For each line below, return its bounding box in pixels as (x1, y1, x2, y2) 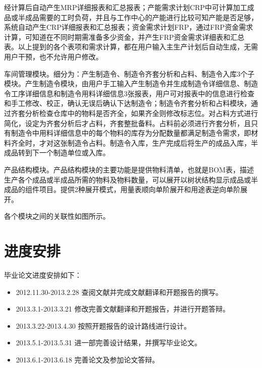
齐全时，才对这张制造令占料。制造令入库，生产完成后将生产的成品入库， (11, 137, 251, 148)
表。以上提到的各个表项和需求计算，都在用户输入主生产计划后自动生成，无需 (4, 41, 258, 52)
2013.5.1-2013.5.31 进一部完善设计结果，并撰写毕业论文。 (16, 337, 202, 348)
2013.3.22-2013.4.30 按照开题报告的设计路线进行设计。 (16, 320, 191, 331)
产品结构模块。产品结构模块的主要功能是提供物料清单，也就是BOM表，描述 (4, 164, 254, 174)
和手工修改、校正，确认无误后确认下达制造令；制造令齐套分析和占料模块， (4, 98, 251, 108)
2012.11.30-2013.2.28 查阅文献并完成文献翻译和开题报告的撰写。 (16, 286, 223, 297)
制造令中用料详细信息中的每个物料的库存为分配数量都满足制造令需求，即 (11, 128, 251, 138)
